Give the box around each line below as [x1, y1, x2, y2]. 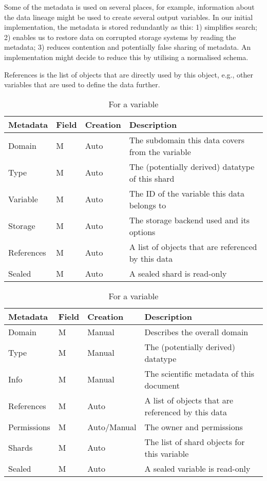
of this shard [129, 172, 175, 184]
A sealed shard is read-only [129, 267, 227, 279]
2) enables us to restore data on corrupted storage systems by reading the [4, 31, 236, 42]
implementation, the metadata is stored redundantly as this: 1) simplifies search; [4, 22, 257, 32]
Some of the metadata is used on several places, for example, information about [4, 2, 255, 12]
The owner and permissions [144, 420, 243, 433]
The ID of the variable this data [129, 187, 245, 199]
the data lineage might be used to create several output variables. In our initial [4, 11, 253, 22]
